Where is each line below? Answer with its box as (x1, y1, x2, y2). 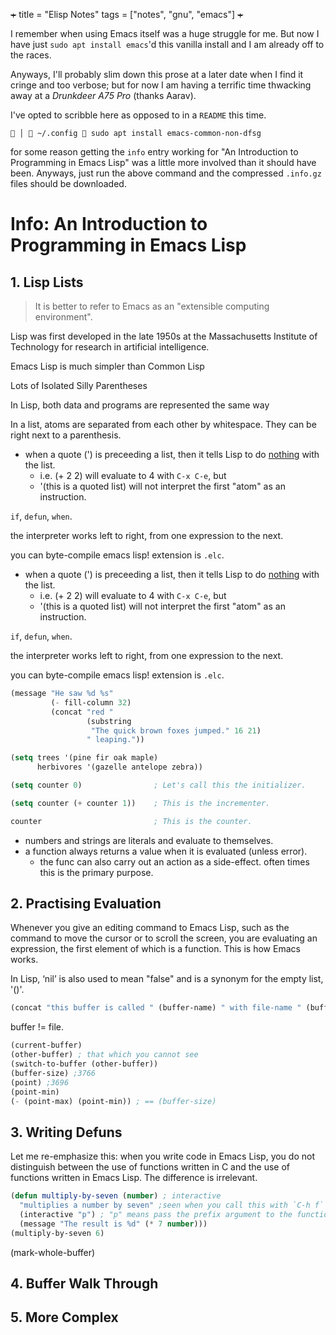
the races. (10, 49, 52, 61)
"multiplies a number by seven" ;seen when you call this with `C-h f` (19, 1200, 325, 1211)
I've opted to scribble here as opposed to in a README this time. (10, 109, 267, 121)
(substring (86, 716, 132, 726)
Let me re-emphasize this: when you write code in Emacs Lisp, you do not (10, 1150, 315, 1163)
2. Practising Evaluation (10, 895, 162, 913)
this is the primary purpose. (39, 866, 154, 878)
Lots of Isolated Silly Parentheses (10, 380, 148, 391)
